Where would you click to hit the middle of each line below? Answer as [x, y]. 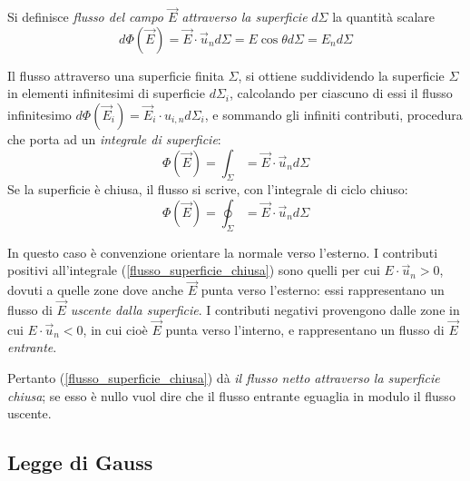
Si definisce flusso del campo [85, 17]
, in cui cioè [115, 329]
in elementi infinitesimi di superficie [106, 93]
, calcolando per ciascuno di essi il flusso [341, 93]
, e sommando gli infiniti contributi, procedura [333, 114]
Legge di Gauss [80, 462]
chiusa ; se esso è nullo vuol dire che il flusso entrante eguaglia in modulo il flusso [231, 395]
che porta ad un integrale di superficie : [114, 139]
